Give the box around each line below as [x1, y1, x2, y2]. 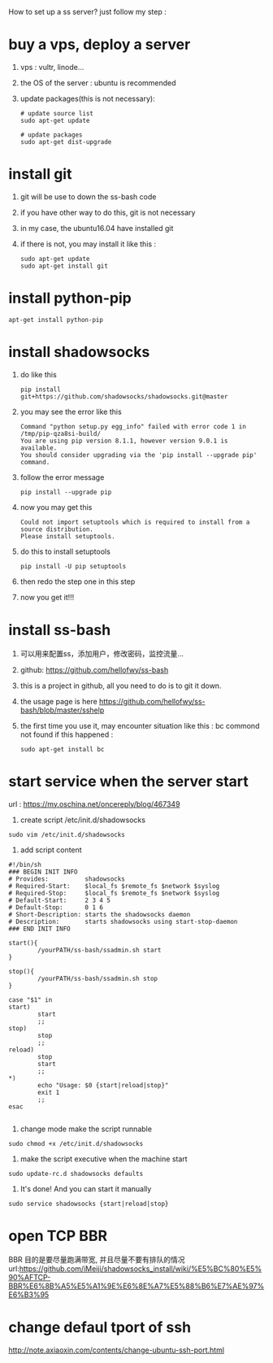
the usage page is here [19, 696, 97, 706]
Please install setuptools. [19, 532, 115, 540]
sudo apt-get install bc [19, 745, 105, 753]
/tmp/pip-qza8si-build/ [19, 429, 102, 438]
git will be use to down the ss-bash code [19, 191, 157, 202]
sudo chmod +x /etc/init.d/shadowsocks [8, 1139, 144, 1147]
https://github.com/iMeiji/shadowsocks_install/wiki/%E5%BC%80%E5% [19, 1264, 262, 1274]
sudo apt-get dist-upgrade [19, 137, 112, 146]
